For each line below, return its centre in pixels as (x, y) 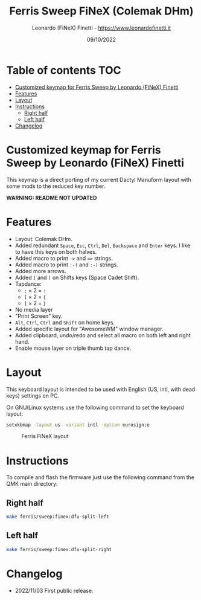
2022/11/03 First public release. (54, 590)
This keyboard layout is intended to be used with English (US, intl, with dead (101, 389)
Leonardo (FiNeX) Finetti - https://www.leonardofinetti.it (101, 28)
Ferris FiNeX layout (45, 436)
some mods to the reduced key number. (56, 186)
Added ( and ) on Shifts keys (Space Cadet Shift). (77, 277)
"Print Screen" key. (39, 316)
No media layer (34, 309)
